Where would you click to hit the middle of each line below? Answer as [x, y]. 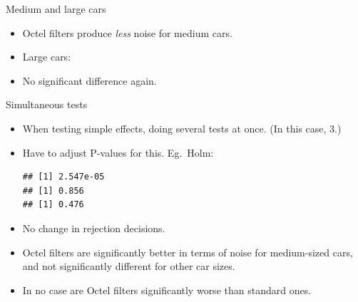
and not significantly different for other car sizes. [129, 266]
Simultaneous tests [47, 104]
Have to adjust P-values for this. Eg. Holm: [118, 152]
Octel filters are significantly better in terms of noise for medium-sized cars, [188, 252]
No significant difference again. [89, 80]
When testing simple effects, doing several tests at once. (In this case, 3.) [182, 128]
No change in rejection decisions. [94, 228]
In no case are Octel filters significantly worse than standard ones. [167, 290]
